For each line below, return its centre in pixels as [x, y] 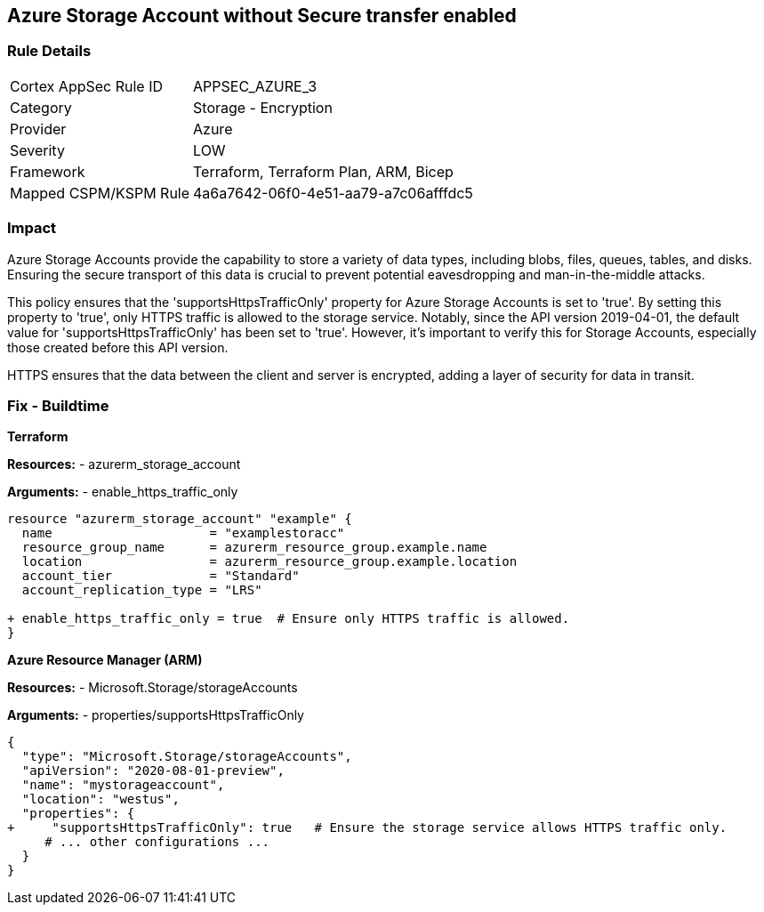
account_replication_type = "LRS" [142, 590]
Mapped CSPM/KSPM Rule [100, 193]
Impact [32, 228]
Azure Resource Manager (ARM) [105, 660]
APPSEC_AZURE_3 [255, 86]
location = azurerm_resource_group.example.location [269, 562]
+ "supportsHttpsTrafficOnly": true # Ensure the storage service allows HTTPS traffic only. [367, 828]
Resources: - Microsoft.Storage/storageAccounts [153, 688]
